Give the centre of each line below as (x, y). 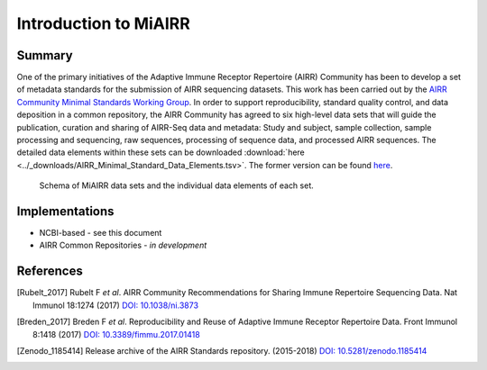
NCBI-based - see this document (101, 233)
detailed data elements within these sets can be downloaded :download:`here (161, 152)
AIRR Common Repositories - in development (123, 245)
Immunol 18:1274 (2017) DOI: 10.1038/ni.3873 (115, 305)
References (50, 271)
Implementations (65, 211)
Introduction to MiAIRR (104, 23)
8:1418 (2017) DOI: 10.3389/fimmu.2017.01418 (116, 334)
